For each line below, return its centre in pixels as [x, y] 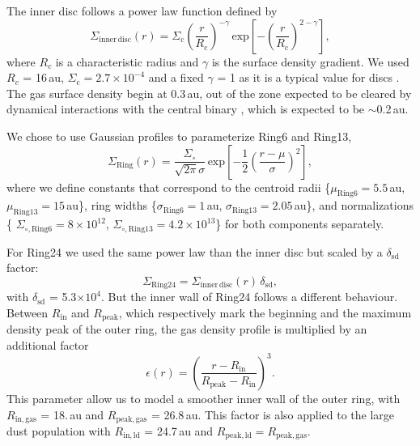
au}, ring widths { [112, 205]
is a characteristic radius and [127, 61]
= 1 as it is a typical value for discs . [308, 77]
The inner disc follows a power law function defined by [142, 11]
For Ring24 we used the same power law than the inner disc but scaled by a [195, 251]
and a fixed [176, 77]
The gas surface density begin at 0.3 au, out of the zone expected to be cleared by [209, 93]
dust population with [59, 431]
